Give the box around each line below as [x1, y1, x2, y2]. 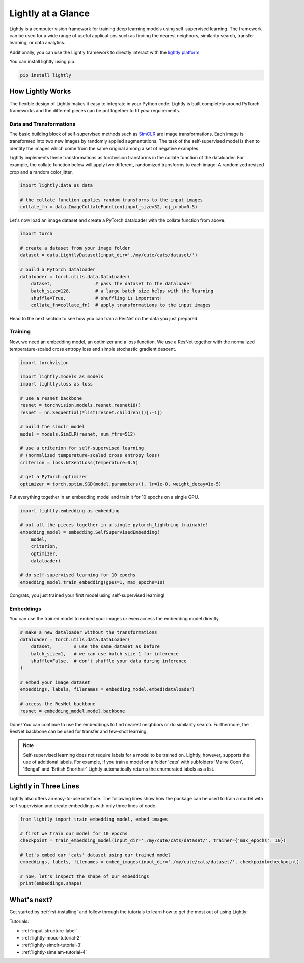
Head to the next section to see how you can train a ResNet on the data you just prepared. [9, 316, 199, 322]
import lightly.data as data [20, 183, 93, 188]
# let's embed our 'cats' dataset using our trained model [20, 852, 171, 858]
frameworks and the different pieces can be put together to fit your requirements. [9, 107, 180, 113]
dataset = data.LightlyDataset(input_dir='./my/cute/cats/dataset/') [20, 252, 198, 258]
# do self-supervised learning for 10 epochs [20, 572, 136, 578]
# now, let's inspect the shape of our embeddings [20, 873, 150, 879]
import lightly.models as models [20, 374, 104, 380]
